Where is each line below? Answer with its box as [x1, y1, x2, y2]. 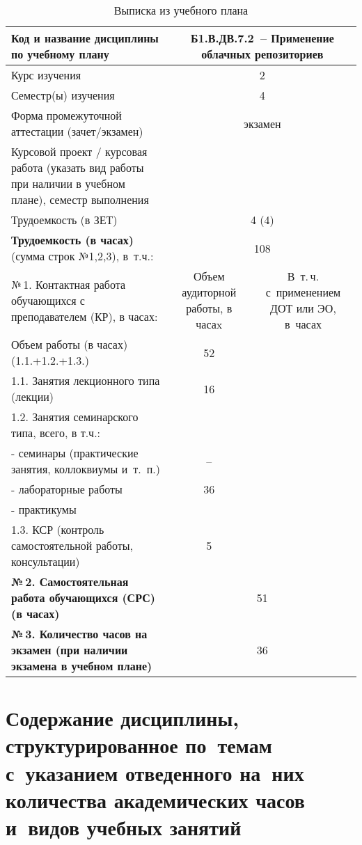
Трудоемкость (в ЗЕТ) [11, 212, 118, 228]
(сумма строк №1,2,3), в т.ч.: [11, 248, 154, 264]
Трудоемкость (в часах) [11, 232, 134, 248]
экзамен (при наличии [11, 642, 128, 658]
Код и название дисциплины [11, 30, 159, 46]
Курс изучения [11, 67, 81, 83]
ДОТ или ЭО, [270, 300, 336, 316]
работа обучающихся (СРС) [11, 590, 155, 606]
